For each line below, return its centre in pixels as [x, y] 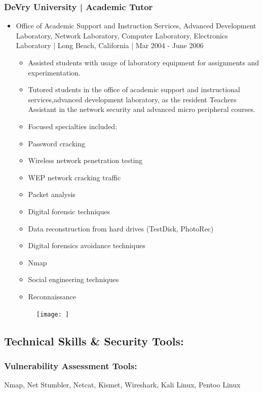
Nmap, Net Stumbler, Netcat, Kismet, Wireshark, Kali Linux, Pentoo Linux [122, 385]
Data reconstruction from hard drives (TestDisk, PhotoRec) [121, 228]
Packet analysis [52, 194]
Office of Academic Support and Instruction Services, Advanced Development [136, 26]
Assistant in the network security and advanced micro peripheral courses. [142, 109]
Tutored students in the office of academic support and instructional [134, 89]
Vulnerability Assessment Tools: [71, 365]
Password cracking [57, 143]
